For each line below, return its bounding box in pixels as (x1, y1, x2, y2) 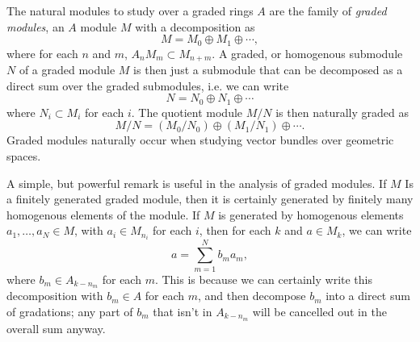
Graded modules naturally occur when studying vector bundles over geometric (6, 131, 394, 148)
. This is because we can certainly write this (154, 270, 372, 287)
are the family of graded (269, 2, 387, 19)
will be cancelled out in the (252, 302, 387, 319)
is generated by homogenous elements (218, 206, 404, 223)
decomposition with (6, 287, 103, 304)
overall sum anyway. (6, 319, 106, 336)
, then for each (199, 222, 271, 239)
